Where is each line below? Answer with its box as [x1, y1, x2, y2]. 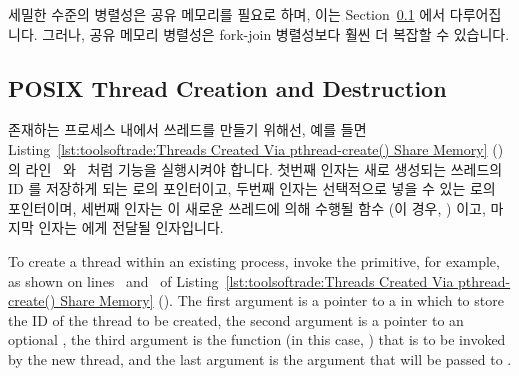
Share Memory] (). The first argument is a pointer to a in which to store [60, 290, 504, 311]
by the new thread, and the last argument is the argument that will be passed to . [8, 348, 512, 369]
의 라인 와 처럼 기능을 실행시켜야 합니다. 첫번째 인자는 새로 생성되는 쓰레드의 [8, 158, 503, 179]
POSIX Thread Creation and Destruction [8, 72, 447, 103]
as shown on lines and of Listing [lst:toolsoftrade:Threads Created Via [8, 270, 454, 291]
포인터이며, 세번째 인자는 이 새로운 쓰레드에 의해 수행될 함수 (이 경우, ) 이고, [8, 197, 486, 218]
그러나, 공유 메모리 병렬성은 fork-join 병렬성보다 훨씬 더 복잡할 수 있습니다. [42, 23, 510, 44]
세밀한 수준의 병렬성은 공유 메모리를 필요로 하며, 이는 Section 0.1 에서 [8, 4, 446, 24]
